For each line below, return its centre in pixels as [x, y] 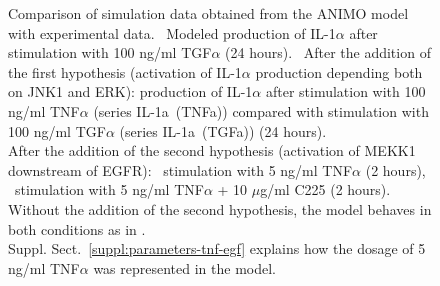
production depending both [339, 71]
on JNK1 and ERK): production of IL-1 [130, 91]
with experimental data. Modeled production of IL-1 [172, 32]
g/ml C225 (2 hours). [325, 189]
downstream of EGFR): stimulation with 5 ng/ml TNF [180, 169]
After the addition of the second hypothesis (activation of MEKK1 [212, 150]
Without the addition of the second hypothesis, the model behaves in [220, 208]
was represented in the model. [184, 267]
